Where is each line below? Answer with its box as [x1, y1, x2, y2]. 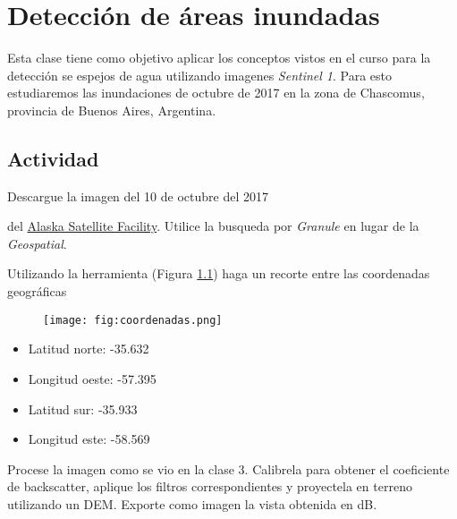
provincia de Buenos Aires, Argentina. [7, 100, 216, 119]
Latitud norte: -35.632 [28, 339, 149, 358]
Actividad [7, 144, 99, 172]
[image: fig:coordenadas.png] [43, 313, 223, 327]
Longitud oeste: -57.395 [28, 369, 157, 387]
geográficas [7, 282, 67, 301]
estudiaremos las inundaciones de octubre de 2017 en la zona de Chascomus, [7, 83, 425, 102]
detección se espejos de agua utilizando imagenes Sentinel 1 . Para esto [7, 65, 393, 84]
